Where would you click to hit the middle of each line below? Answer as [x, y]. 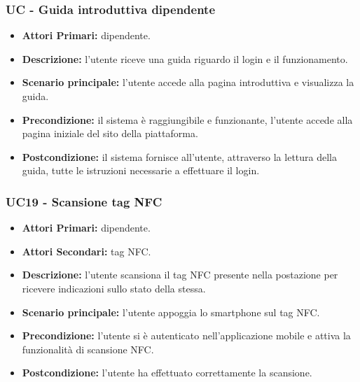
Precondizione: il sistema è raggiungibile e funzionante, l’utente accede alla [187, 119]
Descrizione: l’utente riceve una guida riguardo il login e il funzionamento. [185, 58]
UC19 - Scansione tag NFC [84, 201]
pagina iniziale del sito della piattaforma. [110, 133]
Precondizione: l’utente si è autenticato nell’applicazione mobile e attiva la [186, 335]
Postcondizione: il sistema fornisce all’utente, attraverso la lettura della [179, 156]
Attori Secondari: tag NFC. [86, 251]
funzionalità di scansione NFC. [88, 349]
